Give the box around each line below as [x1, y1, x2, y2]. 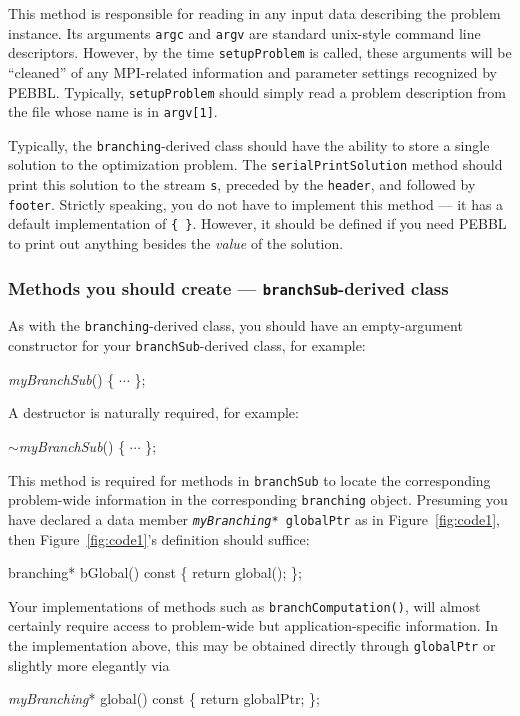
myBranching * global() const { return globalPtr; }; [8, 688, 320, 709]
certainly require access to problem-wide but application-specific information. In [8, 615, 499, 636]
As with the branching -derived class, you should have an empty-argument [8, 315, 463, 336]
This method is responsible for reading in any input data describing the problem [8, 3, 501, 23]
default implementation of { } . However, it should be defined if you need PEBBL [8, 213, 507, 234]
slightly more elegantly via [8, 654, 170, 675]
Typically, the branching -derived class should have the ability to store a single [8, 134, 490, 155]
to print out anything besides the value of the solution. [8, 233, 344, 254]
